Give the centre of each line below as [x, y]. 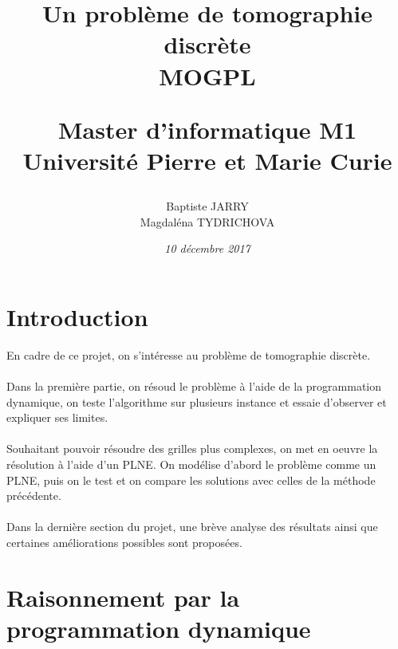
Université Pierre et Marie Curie [207, 160]
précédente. [34, 496]
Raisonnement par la [123, 597]
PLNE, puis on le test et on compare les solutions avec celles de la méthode [191, 480]
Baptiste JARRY [207, 206]
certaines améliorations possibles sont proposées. [124, 542]
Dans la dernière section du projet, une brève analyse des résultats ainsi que [192, 527]
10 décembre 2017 [207, 248]
